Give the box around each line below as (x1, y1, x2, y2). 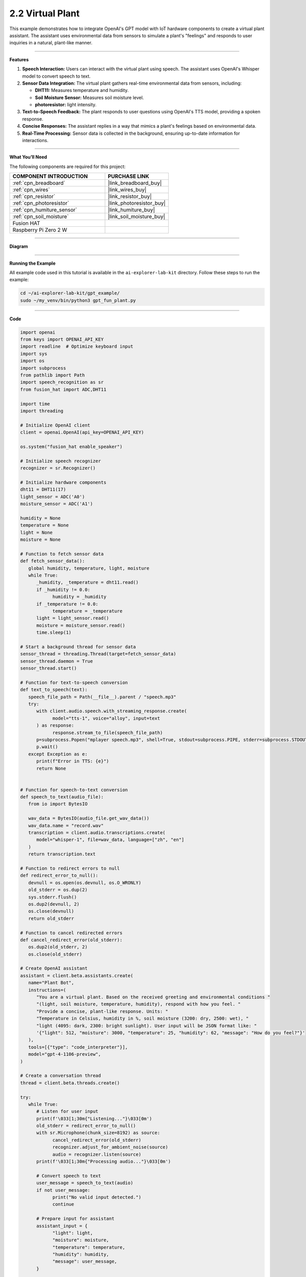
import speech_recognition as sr (20, 380, 104, 385)
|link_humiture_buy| (108, 206, 155, 214)
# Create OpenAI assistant (20, 965, 88, 972)
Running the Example (9, 260, 56, 266)
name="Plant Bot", (28, 980, 74, 986)
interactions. (22, 137, 48, 144)
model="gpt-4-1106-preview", (28, 1051, 101, 1057)
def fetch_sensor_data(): (20, 558, 85, 564)
